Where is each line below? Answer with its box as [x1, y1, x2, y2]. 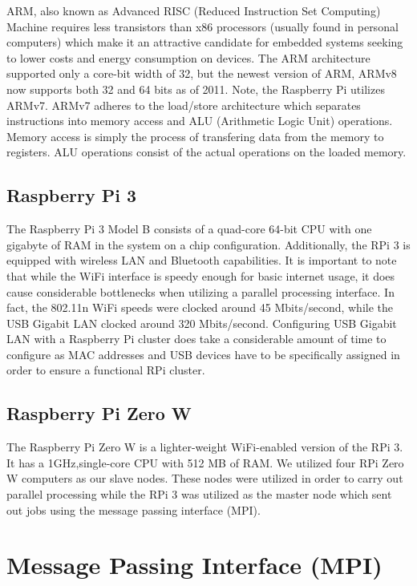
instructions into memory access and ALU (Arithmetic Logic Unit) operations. [6, 112, 393, 129]
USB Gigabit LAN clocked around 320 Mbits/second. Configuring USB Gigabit [6, 314, 397, 331]
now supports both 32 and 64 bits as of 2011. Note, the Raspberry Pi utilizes [6, 80, 385, 97]
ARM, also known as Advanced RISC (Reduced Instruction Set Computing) [6, 2, 381, 18]
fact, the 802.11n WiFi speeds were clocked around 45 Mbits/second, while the [6, 299, 394, 316]
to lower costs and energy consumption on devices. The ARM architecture [6, 49, 370, 66]
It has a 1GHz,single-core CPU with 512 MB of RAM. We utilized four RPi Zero [6, 454, 404, 471]
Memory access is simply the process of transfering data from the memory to [6, 127, 384, 144]
